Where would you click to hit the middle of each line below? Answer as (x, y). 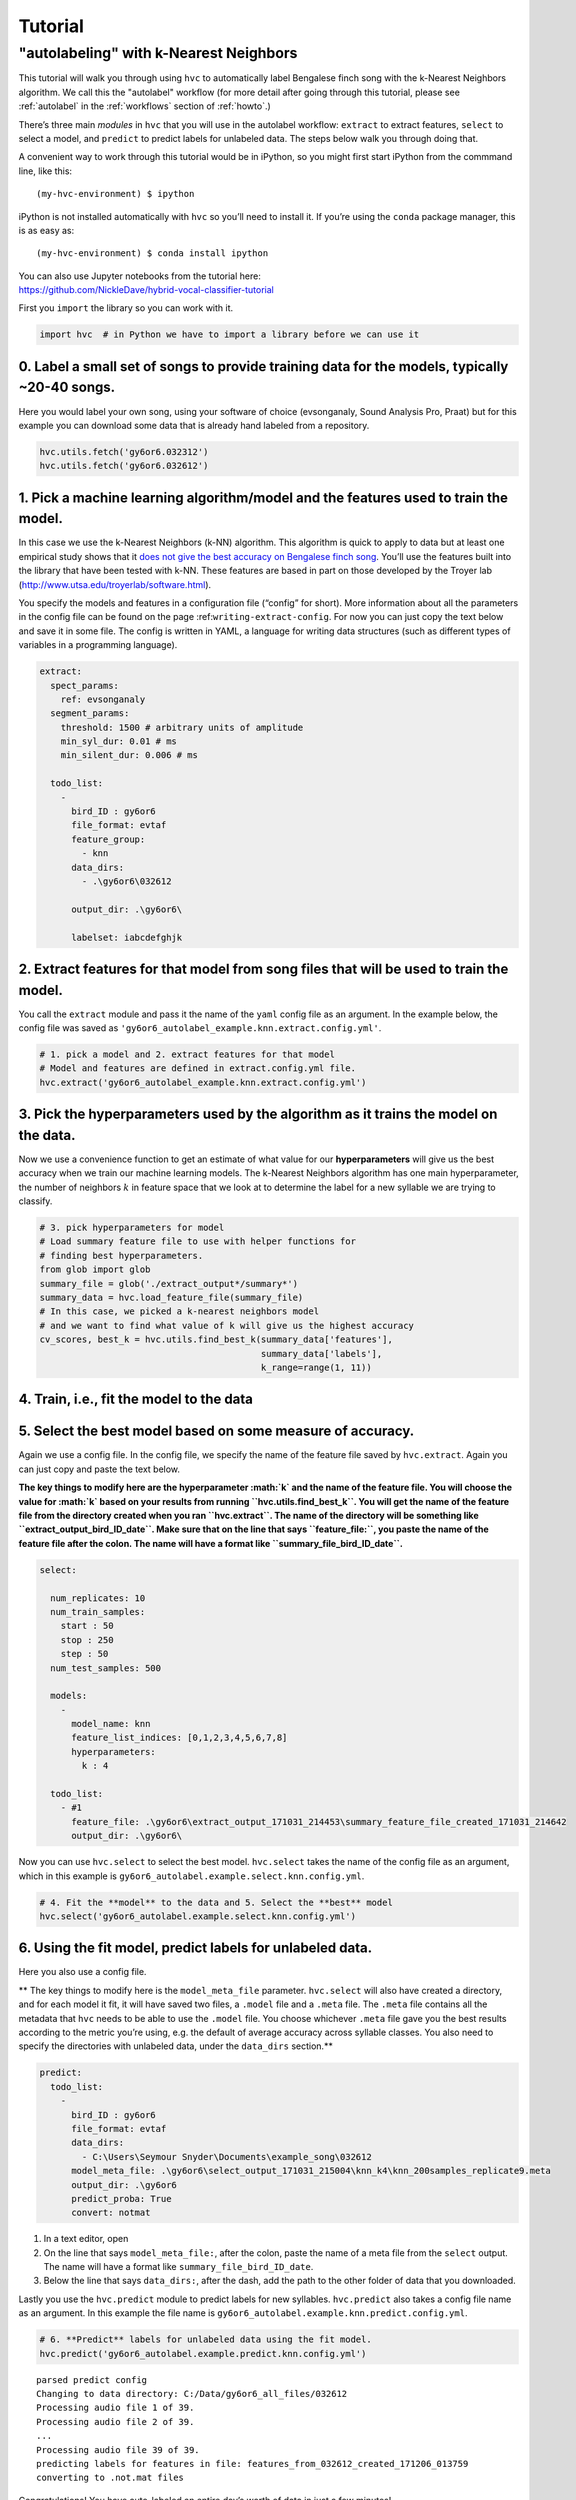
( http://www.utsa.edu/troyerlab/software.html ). (115, 584)
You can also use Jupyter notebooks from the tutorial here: (140, 276)
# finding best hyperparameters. (121, 1255)
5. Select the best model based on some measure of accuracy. (216, 1431)
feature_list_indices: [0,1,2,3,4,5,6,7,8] (179, 1738)
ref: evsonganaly (103, 699)
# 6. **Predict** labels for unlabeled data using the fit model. (205, 2339)
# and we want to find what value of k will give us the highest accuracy (227, 1325)
